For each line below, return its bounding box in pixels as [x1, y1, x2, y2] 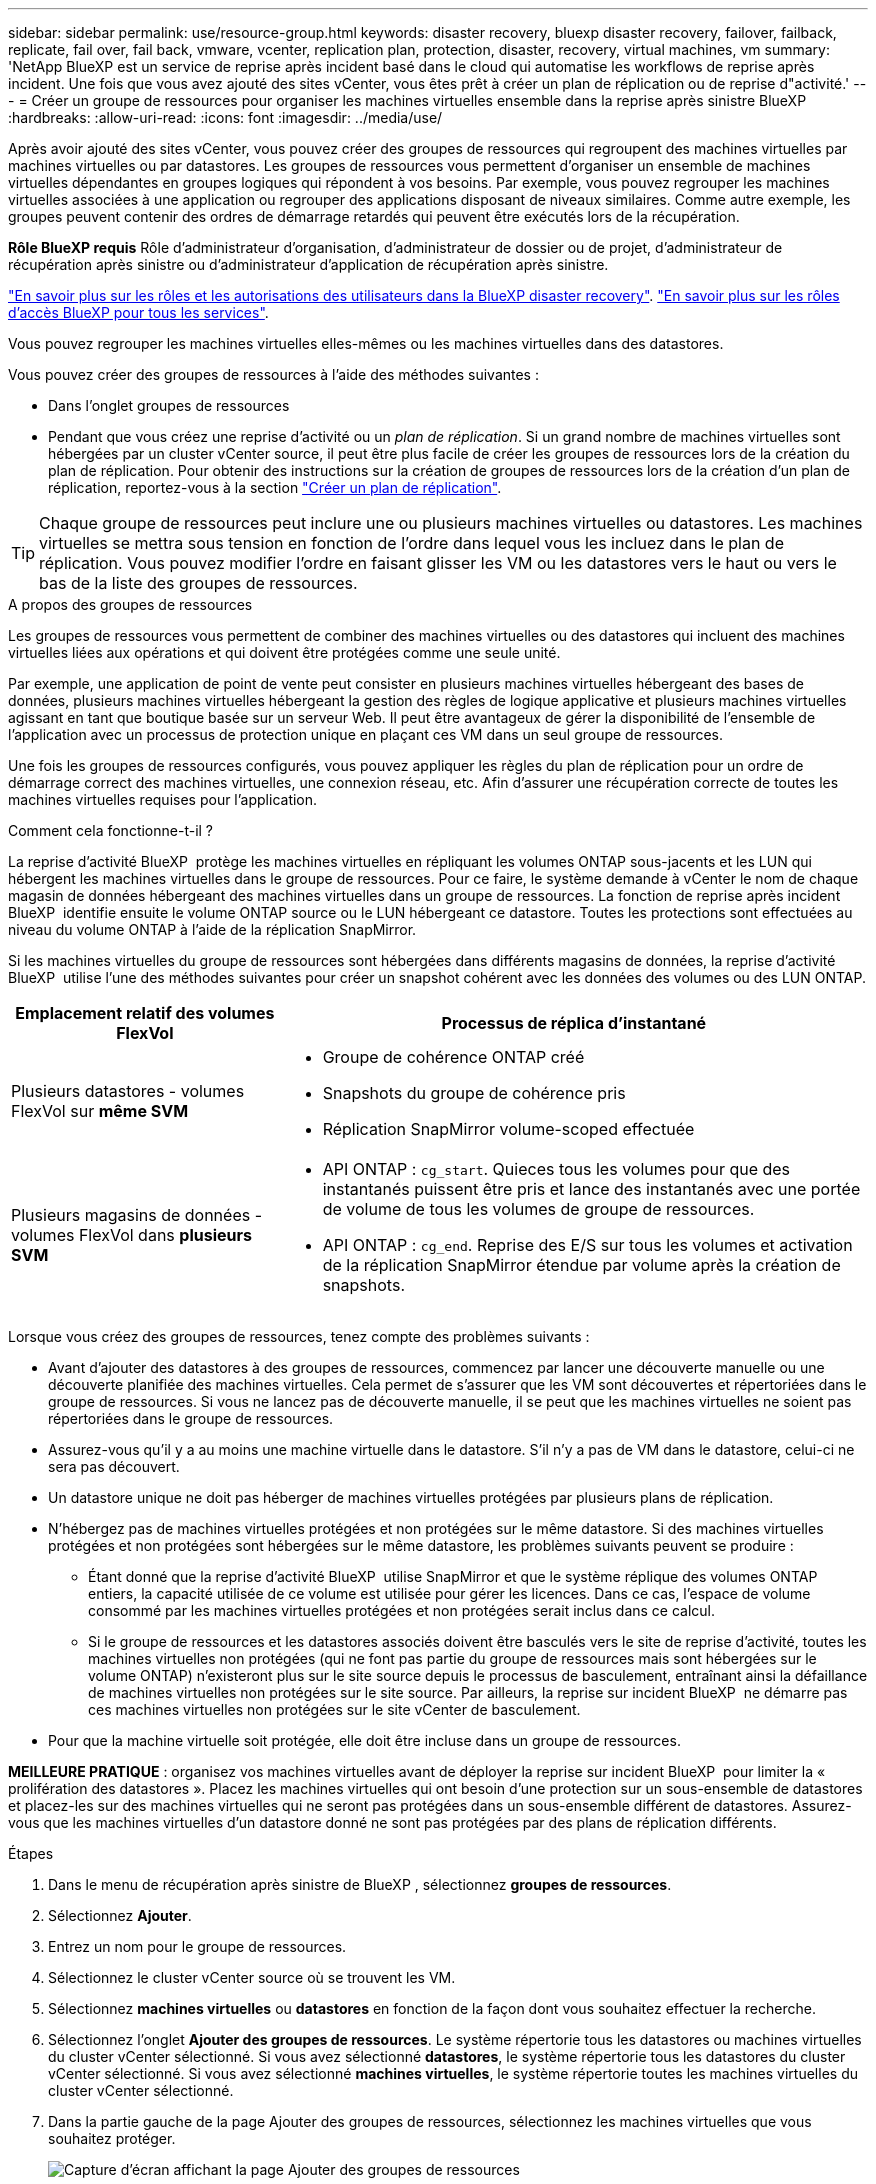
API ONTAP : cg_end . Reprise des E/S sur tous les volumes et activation [322, 1235, 853, 1255]
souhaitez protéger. [48, 2130, 176, 2147]
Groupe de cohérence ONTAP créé [322, 1047, 585, 1067]
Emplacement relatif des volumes [15, 1003, 275, 1023]
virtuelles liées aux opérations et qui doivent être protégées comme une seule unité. [8, 644, 561, 661]
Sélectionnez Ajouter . [48, 1907, 192, 1924]
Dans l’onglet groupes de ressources [48, 397, 290, 414]
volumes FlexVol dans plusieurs [11, 1225, 252, 1245]
